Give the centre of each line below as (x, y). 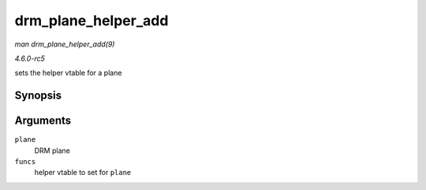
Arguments (43, 121)
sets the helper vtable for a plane (68, 73)
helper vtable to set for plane (83, 173)
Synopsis (38, 96)
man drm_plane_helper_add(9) (65, 44)
